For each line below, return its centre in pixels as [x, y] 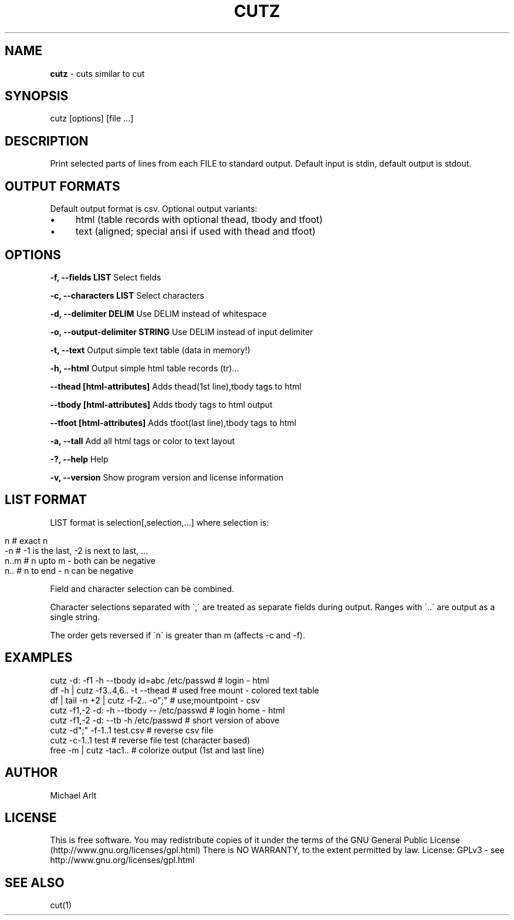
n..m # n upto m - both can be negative [80, 560]
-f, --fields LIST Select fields [106, 277]
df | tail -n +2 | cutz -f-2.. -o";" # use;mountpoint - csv [155, 700]
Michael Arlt [73, 795]
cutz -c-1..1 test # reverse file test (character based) [150, 740]
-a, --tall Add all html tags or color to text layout [143, 441]
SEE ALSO [35, 882]
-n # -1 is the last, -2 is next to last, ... [77, 550]
